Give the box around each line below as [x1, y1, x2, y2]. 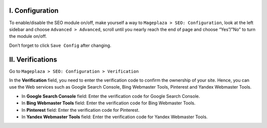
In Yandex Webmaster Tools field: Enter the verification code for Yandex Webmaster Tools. [21, 114, 208, 120]
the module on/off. [9, 33, 47, 39]
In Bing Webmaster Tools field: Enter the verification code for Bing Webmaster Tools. [21, 100, 196, 106]
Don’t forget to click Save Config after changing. [9, 42, 111, 48]
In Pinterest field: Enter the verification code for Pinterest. [21, 107, 140, 113]
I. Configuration [9, 6, 59, 15]
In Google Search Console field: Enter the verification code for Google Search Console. [21, 93, 200, 99]
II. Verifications [9, 55, 57, 64]
